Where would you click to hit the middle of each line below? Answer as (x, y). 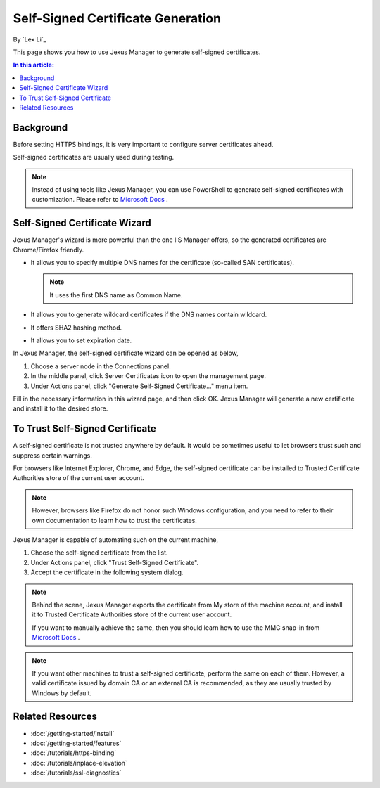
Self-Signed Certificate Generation (117, 18)
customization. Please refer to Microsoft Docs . (100, 200)
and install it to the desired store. (61, 408)
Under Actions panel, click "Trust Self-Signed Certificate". (115, 562)
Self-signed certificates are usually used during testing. (94, 157)
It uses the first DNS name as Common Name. (116, 295)
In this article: (33, 65)
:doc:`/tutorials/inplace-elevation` (79, 763)
